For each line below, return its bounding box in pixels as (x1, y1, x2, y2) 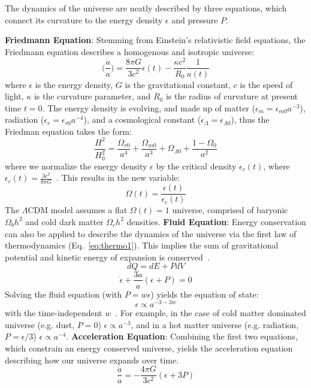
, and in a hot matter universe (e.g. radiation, (131, 318, 299, 331)
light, (5, 90, 24, 102)
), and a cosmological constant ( (83, 113, 201, 126)
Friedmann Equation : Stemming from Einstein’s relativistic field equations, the (5, 34, 306, 46)
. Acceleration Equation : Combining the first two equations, (66, 330, 298, 342)
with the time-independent (5, 307, 102, 319)
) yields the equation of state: (150, 287, 259, 300)
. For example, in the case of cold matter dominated (115, 307, 306, 319)
